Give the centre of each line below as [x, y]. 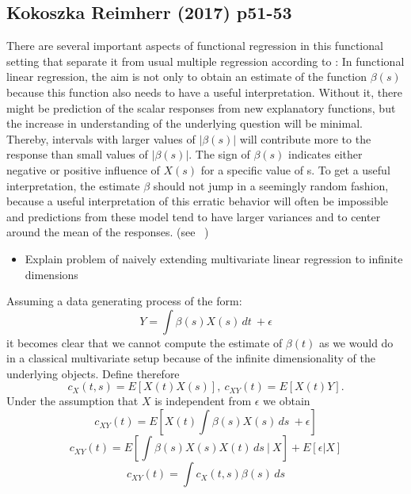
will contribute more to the [305, 138]
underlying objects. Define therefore [93, 373]
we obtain [287, 401]
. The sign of [219, 154]
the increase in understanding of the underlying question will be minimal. [185, 123]
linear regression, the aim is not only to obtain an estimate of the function [187, 77]
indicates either [325, 154]
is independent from [203, 401]
